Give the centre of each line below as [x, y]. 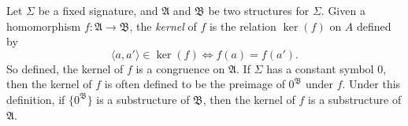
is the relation [243, 26]
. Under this [371, 84]
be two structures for [259, 10]
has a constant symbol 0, [326, 68]
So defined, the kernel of [65, 68]
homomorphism [44, 26]
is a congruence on [180, 68]
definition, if [36, 99]
